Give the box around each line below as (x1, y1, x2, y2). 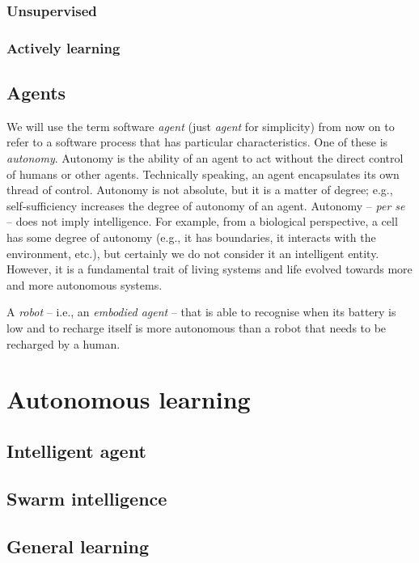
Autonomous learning (6, 383, 251, 416)
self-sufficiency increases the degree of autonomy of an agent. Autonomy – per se (6, 197, 405, 214)
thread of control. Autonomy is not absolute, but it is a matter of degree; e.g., (6, 181, 393, 198)
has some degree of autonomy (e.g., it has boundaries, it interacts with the (6, 229, 376, 246)
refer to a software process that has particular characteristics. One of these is (6, 133, 388, 150)
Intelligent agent (6, 438, 146, 463)
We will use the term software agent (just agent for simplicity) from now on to (6, 117, 395, 134)
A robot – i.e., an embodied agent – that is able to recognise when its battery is (6, 303, 396, 320)
